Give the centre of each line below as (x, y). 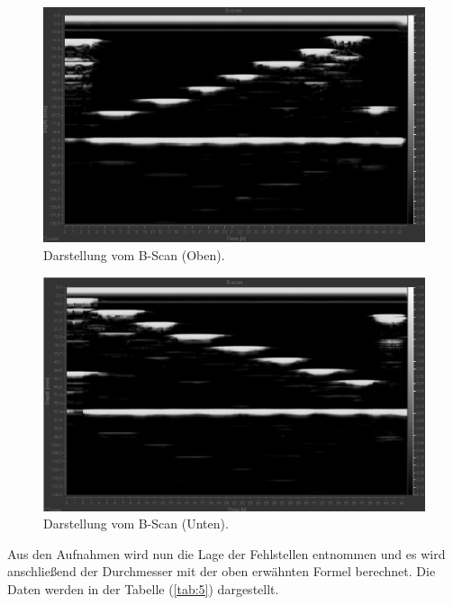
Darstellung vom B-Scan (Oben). (134, 254)
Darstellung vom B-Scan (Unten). (136, 524)
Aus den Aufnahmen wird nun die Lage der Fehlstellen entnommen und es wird (226, 553)
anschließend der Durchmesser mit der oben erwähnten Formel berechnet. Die (222, 571)
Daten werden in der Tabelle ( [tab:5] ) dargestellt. (143, 589)
